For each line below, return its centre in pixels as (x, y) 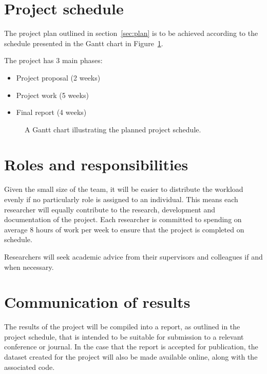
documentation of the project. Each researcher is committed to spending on (123, 219)
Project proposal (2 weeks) (58, 77)
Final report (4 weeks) (51, 112)
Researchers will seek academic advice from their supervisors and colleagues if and (133, 256)
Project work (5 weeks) (52, 95)
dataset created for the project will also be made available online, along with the (131, 357)
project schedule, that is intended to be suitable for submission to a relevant (124, 336)
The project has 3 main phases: (53, 60)
